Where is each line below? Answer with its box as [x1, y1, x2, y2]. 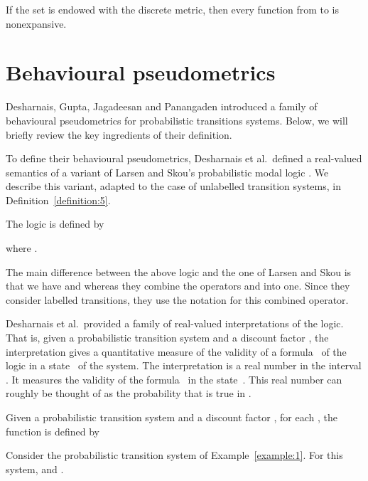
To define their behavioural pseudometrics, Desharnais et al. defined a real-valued [6, 151, 362, 166]
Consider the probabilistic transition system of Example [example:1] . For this [6, 448, 343, 462]
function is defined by [6, 423, 99, 438]
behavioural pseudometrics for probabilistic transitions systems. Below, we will [6, 112, 348, 127]
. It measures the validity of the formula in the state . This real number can [6, 371, 342, 386]
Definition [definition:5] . [6, 192, 111, 207]
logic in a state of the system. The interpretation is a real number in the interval [6, 358, 362, 373]
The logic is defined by [6, 216, 104, 231]
